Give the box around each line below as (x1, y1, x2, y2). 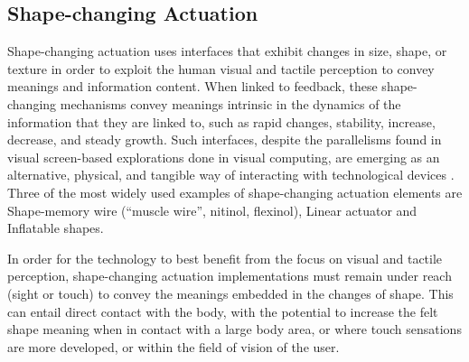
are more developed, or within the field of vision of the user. (7, 337, 340, 356)
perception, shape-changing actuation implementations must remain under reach (7, 266, 452, 285)
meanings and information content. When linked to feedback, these (7, 77, 378, 96)
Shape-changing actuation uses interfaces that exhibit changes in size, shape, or (7, 42, 447, 60)
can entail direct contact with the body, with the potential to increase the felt (7, 302, 438, 320)
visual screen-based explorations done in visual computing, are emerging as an (7, 147, 440, 166)
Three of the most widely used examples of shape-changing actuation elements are (7, 182, 463, 201)
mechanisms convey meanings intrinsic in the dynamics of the (60, 94, 401, 113)
